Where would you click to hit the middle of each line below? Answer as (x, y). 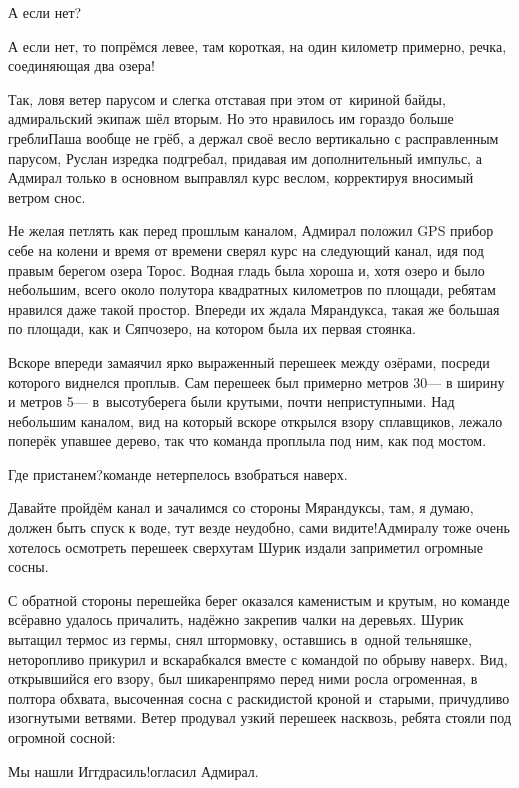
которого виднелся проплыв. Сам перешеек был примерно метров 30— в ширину (256, 381)
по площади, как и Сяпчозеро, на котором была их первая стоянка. (212, 328)
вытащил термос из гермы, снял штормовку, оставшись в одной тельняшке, (240, 639)
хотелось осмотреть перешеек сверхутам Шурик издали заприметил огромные (245, 546)
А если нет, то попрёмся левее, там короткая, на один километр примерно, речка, (257, 45)
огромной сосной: (62, 737)
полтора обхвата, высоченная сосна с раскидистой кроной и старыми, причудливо (259, 697)
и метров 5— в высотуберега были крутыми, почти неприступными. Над (231, 401)
